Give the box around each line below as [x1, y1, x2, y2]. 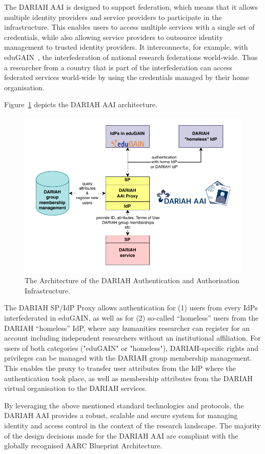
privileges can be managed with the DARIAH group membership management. [4, 352, 252, 363]
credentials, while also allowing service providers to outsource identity [4, 31, 223, 42]
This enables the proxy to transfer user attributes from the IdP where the [4, 363, 236, 373]
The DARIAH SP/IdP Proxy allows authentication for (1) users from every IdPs [4, 302, 258, 313]
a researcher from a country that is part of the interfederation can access [4, 62, 233, 72]
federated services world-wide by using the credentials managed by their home [4, 72, 250, 83]
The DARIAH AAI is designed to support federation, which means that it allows [4, 2, 258, 12]
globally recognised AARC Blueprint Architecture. [4, 440, 162, 451]
